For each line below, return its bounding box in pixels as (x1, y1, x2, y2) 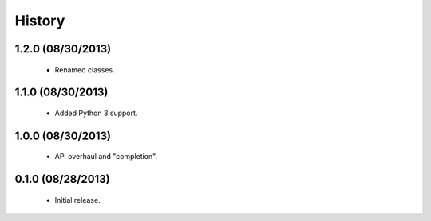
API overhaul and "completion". (54, 152, 158, 161)
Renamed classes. (54, 64, 115, 75)
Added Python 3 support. (54, 108, 138, 118)
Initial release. (54, 195, 101, 204)
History (14, 12, 65, 29)
